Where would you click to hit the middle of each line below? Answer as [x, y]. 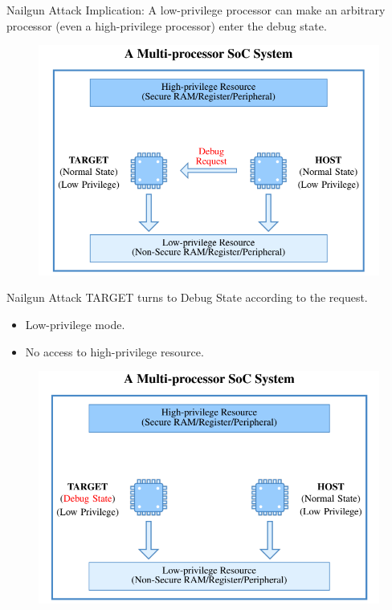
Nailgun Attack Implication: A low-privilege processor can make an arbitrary [196, 10]
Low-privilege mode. [75, 325]
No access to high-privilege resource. [114, 351]
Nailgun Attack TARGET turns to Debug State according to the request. [187, 297]
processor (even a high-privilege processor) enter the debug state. [167, 25]
